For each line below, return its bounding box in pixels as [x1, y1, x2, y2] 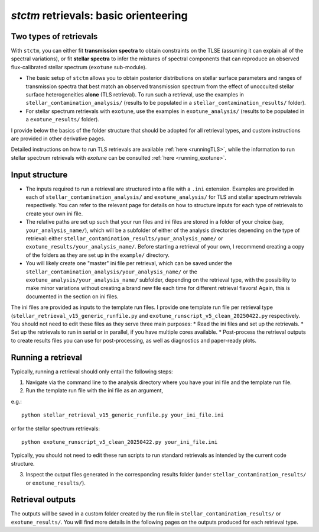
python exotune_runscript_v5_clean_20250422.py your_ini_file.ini [21, 439, 218, 445]
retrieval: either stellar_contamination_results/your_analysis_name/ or [25, 235, 223, 242]
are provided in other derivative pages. [11, 135, 106, 142]
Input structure [11, 169, 68, 180]
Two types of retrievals [11, 31, 98, 41]
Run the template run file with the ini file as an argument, [25, 387, 164, 394]
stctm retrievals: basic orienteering [11, 9, 188, 22]
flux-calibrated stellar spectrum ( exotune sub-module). [11, 63, 147, 70]
